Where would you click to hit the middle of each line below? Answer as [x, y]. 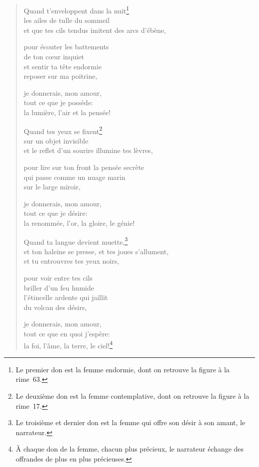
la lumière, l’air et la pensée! [67, 112]
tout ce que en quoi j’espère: [67, 333]
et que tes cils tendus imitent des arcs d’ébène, [95, 30]
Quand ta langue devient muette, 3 [76, 241]
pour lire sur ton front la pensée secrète [84, 167]
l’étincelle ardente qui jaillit [66, 297]
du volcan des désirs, [55, 307]
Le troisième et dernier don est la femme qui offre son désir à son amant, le [130, 422]
